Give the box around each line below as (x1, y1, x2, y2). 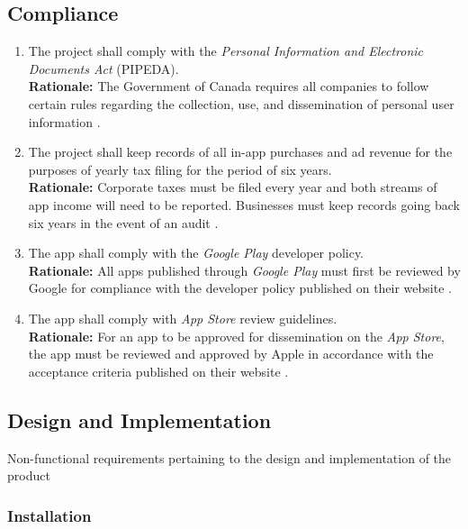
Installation (7, 504, 92, 526)
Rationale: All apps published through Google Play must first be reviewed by (28, 260, 461, 279)
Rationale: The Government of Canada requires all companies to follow (28, 77, 429, 96)
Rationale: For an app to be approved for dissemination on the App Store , (28, 326, 445, 345)
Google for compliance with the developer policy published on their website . (28, 278, 452, 297)
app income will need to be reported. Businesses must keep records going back (28, 195, 460, 214)
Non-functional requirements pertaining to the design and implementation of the (7, 448, 452, 467)
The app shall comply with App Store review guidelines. (28, 308, 337, 327)
